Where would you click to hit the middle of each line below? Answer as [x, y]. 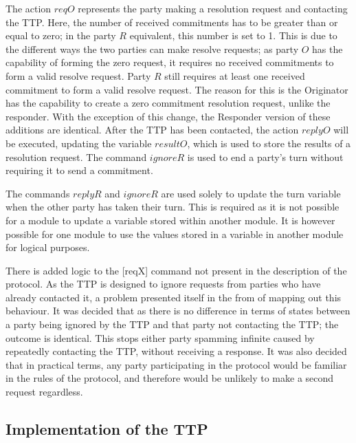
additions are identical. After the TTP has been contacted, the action [152, 130]
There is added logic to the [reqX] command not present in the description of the [176, 270]
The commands [38, 193]
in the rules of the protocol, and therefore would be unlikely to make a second [170, 378]
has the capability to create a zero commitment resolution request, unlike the [168, 103]
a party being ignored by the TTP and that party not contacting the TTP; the [172, 324]
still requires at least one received [235, 75]
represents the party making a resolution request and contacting [213, 8]
